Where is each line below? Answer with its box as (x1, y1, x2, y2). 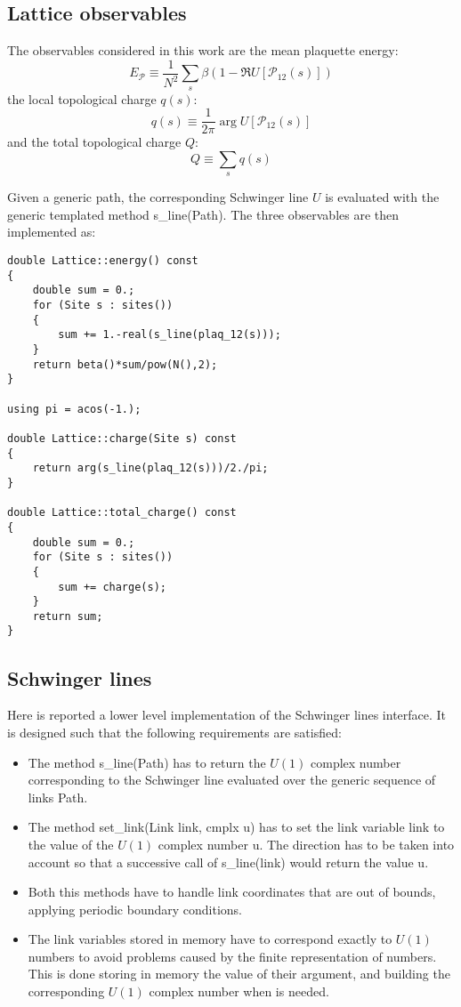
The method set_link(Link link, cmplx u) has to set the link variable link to (28, 818, 445, 836)
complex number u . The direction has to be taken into (158, 834, 455, 853)
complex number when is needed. (149, 982, 329, 1001)
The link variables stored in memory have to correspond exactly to (28, 930, 392, 948)
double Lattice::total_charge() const (7, 506, 237, 520)
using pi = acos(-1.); (7, 402, 142, 415)
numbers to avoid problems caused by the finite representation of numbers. (28, 947, 437, 965)
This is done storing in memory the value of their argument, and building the (28, 964, 450, 983)
